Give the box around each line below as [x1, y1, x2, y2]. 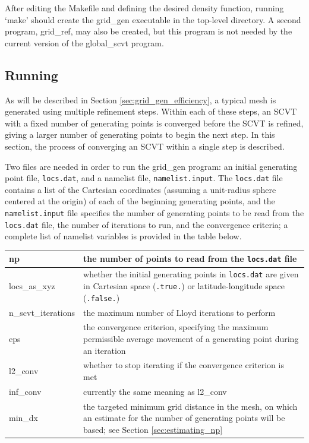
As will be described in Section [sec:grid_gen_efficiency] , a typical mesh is [5, 93, 276, 106]
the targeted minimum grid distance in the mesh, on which [83, 400, 298, 412]
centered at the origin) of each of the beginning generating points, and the [5, 195, 275, 207]
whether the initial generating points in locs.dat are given [83, 268, 299, 280]
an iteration [83, 344, 126, 356]
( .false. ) [83, 291, 120, 303]
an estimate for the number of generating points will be [83, 412, 285, 424]
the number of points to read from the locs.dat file [83, 252, 297, 265]
